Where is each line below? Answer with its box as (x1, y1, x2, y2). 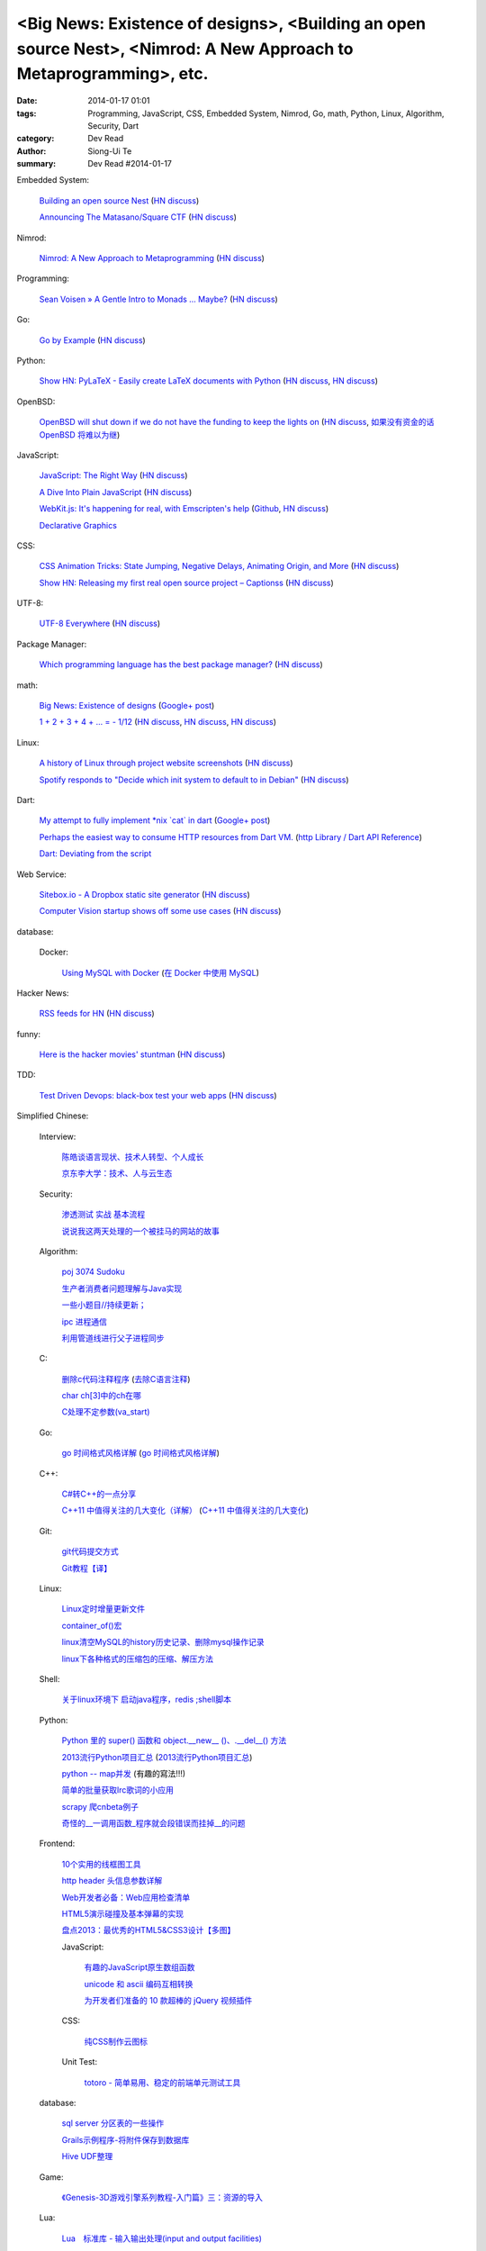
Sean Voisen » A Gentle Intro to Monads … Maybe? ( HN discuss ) (39, 294, 278, 304)
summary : (16, 158, 57, 169)
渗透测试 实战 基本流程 (61, 1209, 146, 1220)
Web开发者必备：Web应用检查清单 (61, 1892, 191, 1903)
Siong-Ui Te (87, 145, 132, 157)
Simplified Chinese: (16, 1110, 89, 1121)
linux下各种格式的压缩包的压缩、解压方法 (61, 1653, 213, 1664)
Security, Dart (87, 120, 139, 131)
